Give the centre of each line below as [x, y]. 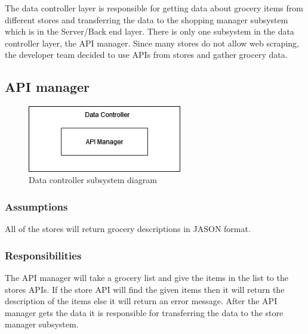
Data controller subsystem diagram [93, 180]
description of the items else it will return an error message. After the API [141, 301]
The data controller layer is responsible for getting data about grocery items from [154, 8]
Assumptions [36, 206]
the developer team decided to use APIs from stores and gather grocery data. [146, 55]
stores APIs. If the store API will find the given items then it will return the [145, 289]
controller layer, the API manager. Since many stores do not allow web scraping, [152, 43]
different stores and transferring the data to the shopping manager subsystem [147, 19]
